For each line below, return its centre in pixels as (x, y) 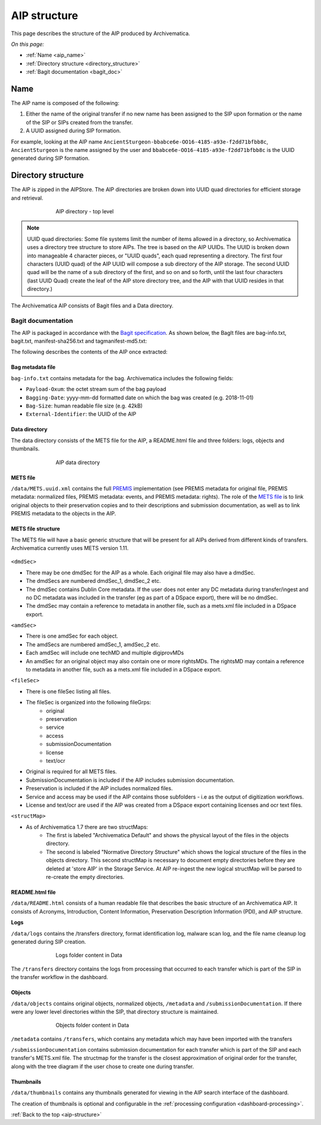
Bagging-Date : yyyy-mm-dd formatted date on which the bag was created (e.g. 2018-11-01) (140, 397)
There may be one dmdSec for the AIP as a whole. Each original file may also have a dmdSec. (141, 573)
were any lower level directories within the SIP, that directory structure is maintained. (115, 1011)
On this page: (28, 44)
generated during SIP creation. (48, 941)
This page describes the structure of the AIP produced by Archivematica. (100, 33)
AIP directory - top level (85, 212)
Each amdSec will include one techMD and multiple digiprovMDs (105, 653)
